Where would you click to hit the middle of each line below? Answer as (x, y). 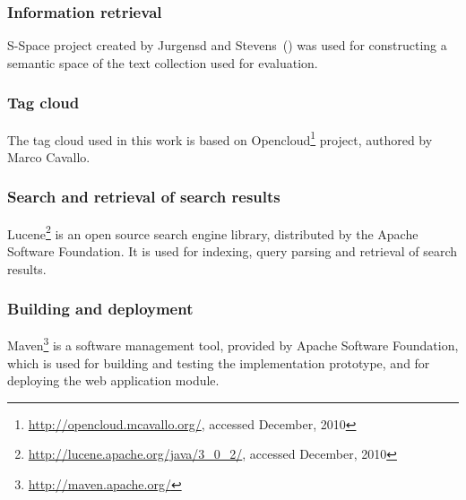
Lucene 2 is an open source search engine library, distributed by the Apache (213, 232)
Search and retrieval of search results (144, 197)
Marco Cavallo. (49, 156)
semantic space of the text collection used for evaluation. (163, 62)
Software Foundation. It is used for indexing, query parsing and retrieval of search (233, 250)
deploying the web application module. (113, 380)
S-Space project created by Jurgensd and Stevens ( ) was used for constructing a (227, 45)
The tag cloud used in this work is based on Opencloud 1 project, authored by (220, 138)
